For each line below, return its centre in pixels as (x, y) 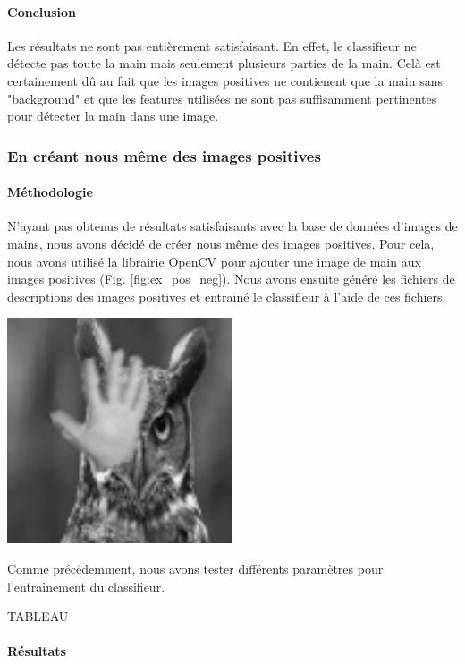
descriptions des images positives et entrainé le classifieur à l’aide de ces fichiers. (227, 296)
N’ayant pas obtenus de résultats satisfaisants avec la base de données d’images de (232, 226)
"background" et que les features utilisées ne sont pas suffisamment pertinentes (222, 98)
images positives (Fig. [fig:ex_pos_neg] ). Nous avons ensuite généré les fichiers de (231, 279)
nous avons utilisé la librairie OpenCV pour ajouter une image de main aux (214, 261)
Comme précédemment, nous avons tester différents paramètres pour (195, 568)
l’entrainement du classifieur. (86, 586)
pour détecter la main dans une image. (113, 116)
